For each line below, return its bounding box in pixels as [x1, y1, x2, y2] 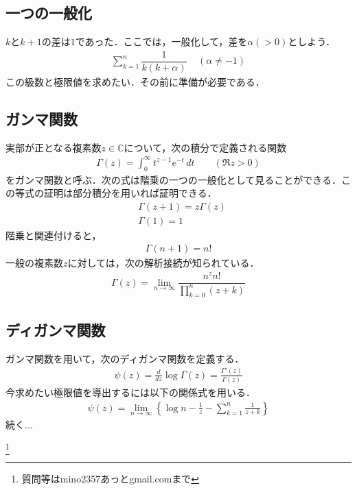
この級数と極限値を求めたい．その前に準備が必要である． [5, 74, 265, 88]
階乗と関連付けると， [5, 228, 102, 242]
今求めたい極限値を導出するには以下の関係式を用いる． [5, 384, 255, 399]
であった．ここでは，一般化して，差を [75, 34, 248, 49]
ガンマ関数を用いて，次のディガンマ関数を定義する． [5, 351, 244, 365]
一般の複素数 [5, 256, 63, 270]
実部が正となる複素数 [5, 140, 102, 154]
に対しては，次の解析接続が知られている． [67, 256, 260, 270]
